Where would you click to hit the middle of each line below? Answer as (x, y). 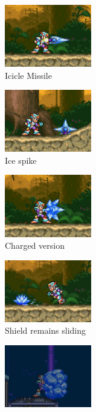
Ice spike (21, 160)
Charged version (35, 245)
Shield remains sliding (45, 330)
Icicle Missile (28, 75)
